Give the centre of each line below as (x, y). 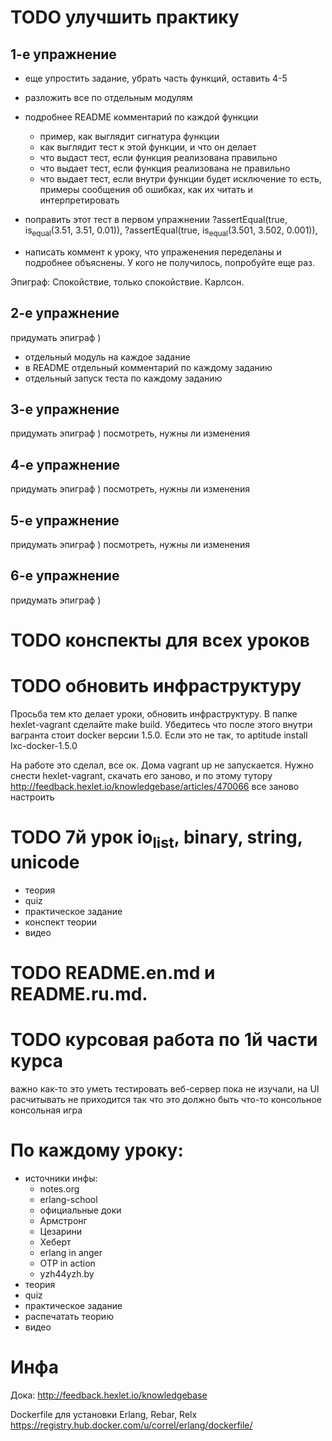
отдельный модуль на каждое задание (107, 357)
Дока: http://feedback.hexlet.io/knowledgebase (109, 1395)
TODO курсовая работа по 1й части (164, 1039)
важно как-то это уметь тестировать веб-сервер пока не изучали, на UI (165, 1088)
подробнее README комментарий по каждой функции (141, 117)
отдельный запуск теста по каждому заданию (123, 378)
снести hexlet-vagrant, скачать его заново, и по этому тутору (141, 775)
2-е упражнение (65, 313)
